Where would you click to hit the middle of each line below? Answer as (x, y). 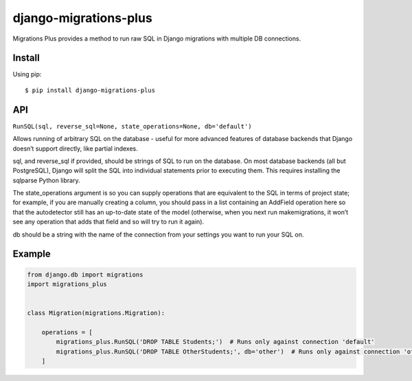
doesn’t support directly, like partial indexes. (75, 149)
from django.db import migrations (85, 274)
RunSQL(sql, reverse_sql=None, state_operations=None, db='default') (132, 126)
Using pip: (27, 74)
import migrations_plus (67, 284)
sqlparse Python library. (46, 180)
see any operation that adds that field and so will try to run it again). (108, 222)
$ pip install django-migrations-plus (90, 90)
